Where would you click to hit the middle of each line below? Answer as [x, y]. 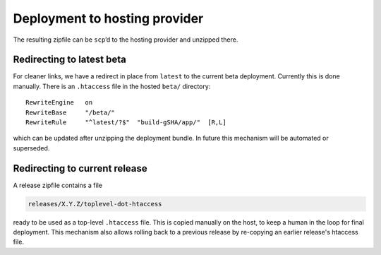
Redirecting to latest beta [69, 60]
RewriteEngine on [59, 103]
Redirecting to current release [80, 168]
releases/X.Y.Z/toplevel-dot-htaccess [95, 204]
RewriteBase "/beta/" [71, 112]
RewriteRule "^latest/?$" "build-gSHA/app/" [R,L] [126, 123]
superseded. [31, 148]
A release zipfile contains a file [58, 185]
